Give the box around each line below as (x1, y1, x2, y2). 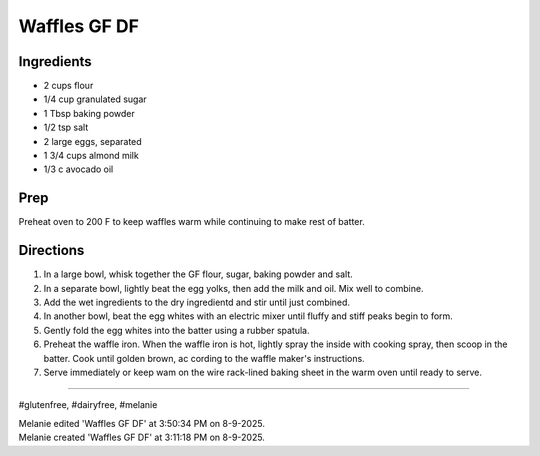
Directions (18, 242, 85, 259)
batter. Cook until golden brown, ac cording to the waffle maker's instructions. (43, 352, 365, 364)
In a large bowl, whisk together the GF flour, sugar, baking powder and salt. (43, 268, 354, 280)
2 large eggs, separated (43, 135, 142, 147)
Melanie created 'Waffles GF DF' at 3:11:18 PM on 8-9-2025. (18, 431, 265, 444)
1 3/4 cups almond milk (43, 150, 139, 162)
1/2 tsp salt (43, 121, 89, 134)
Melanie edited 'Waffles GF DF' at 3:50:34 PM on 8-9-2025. (18, 417, 265, 429)
